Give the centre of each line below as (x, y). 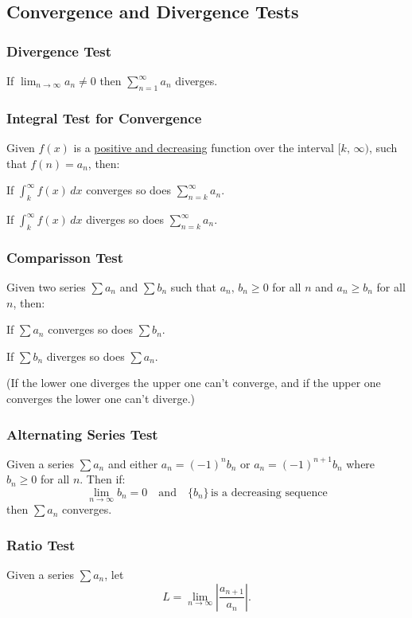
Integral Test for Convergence (104, 117)
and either (133, 463)
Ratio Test (41, 544)
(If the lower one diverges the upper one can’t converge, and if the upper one (194, 383)
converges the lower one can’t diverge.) (101, 398)
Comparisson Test (65, 257)
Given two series (46, 287)
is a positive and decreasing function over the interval (204, 148)
